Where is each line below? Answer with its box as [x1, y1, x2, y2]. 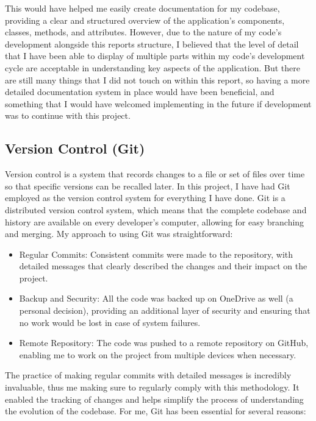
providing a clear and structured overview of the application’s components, [5, 13, 285, 26]
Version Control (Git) [5, 139, 145, 158]
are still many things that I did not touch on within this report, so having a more [5, 73, 310, 86]
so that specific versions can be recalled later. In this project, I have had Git [5, 179, 290, 192]
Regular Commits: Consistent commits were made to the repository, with [19, 247, 293, 260]
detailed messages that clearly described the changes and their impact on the [19, 260, 307, 272]
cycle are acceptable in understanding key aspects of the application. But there [5, 61, 300, 74]
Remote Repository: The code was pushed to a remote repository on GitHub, [19, 336, 309, 349]
